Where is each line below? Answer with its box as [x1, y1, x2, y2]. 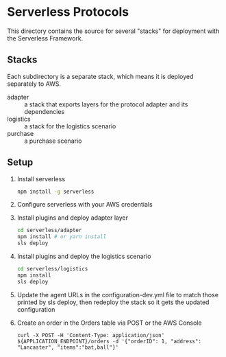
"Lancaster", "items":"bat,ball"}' [16, 344, 119, 351]
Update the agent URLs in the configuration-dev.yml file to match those [16, 290, 219, 299]
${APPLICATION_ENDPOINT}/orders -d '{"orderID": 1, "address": [16, 338, 202, 345]
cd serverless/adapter [16, 227, 82, 234]
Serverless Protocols [7, 4, 129, 20]
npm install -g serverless [16, 188, 95, 195]
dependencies [24, 107, 65, 115]
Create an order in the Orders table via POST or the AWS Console [16, 319, 202, 327]
